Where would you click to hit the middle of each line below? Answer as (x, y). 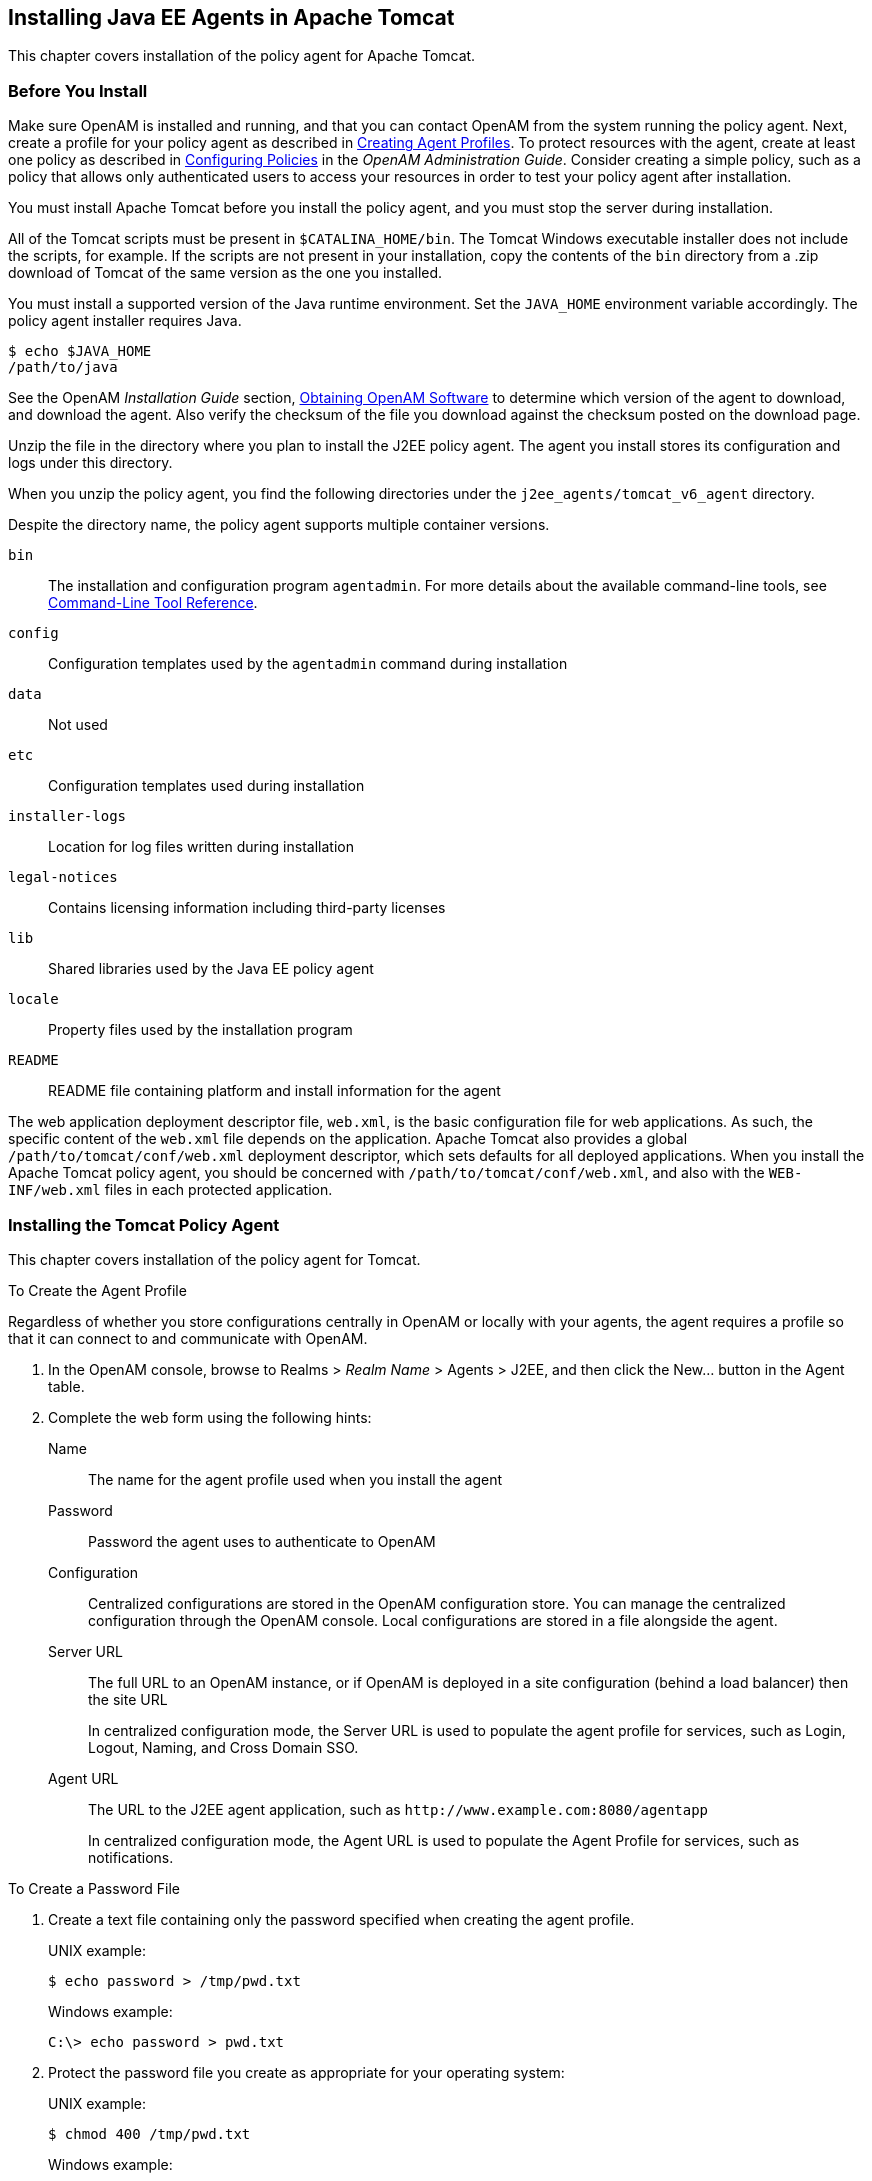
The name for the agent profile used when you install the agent (295, 1479)
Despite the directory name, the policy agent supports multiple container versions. (279, 525)
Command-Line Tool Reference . (153, 603)
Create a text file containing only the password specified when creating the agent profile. (341, 1919)
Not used (78, 725)
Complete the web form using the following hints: (210, 1417)
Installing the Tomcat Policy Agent (144, 1224)
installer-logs (67, 816)
